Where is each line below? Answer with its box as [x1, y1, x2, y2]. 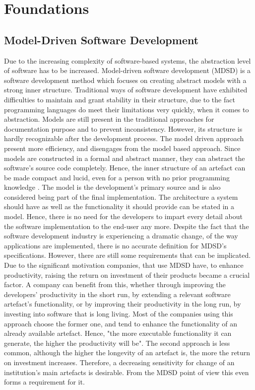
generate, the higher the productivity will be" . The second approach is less [4, 337, 230, 348]
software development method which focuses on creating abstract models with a [4, 75, 247, 85]
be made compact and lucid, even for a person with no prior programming [4, 172, 230, 182]
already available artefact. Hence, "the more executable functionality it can [4, 328, 232, 338]
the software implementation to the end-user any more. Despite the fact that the [4, 221, 249, 231]
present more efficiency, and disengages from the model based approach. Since [4, 143, 241, 153]
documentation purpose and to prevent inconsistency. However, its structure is [4, 123, 243, 134]
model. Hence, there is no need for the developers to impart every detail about [4, 211, 243, 222]
